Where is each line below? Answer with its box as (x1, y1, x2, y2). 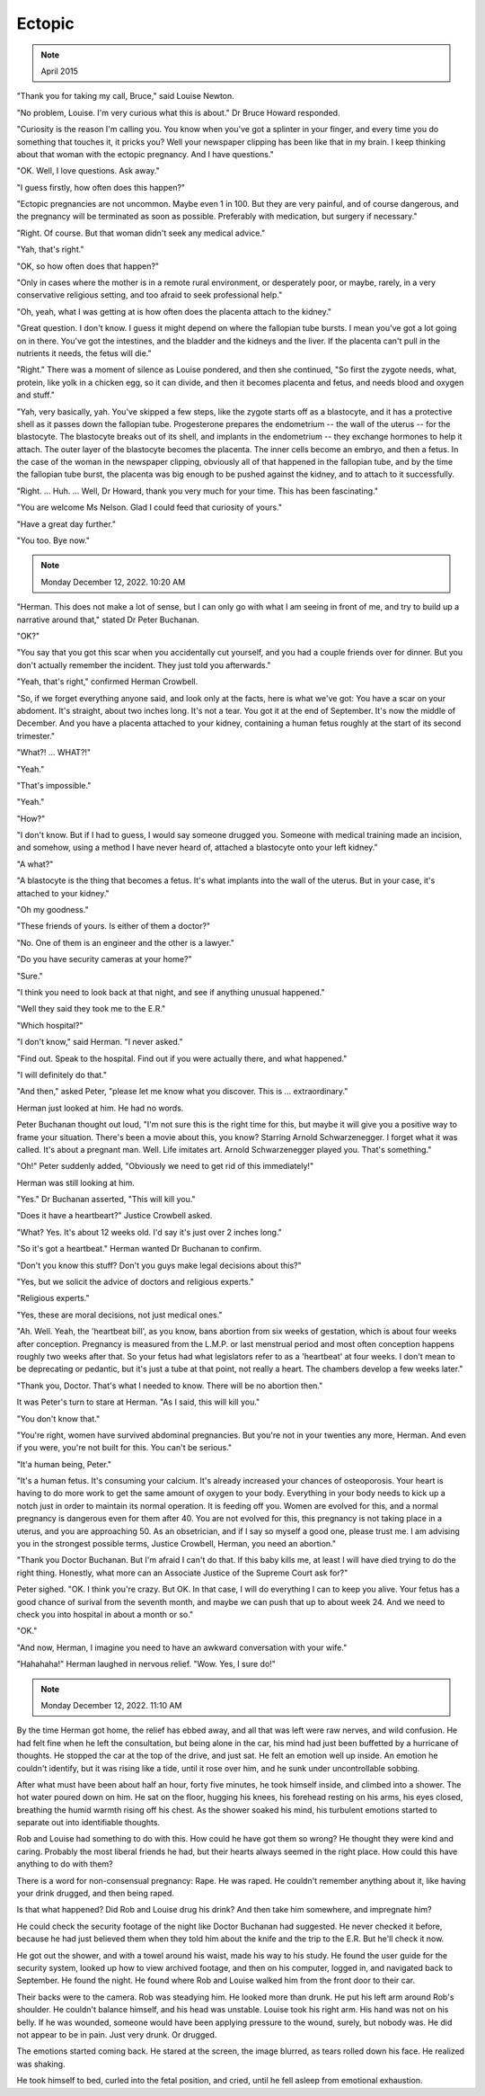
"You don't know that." (16, 1413, 101, 1424)
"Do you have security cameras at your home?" (16, 954, 192, 965)
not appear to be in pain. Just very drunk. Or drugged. (16, 2029, 217, 2040)
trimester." (16, 730, 56, 741)
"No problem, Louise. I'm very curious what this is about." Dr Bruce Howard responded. (16, 107, 340, 118)
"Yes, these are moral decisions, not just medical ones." (16, 1309, 224, 1320)
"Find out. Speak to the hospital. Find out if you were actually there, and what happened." (16, 1053, 348, 1064)
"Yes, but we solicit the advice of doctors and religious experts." (16, 1277, 254, 1288)
